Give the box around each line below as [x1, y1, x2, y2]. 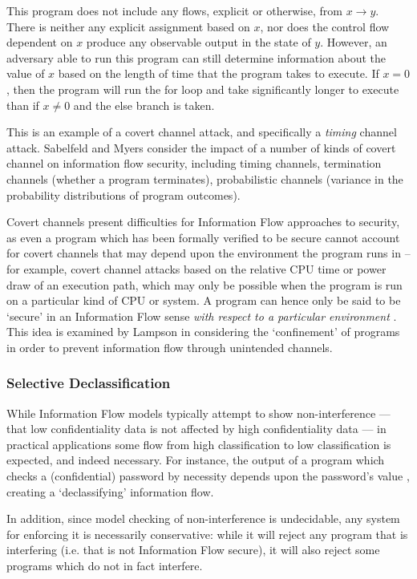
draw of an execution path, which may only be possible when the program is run [6, 276, 403, 293]
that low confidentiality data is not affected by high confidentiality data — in [6, 420, 387, 437]
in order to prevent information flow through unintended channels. [6, 338, 333, 355]
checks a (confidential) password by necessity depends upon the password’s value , [6, 468, 410, 484]
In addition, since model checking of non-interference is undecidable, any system [6, 510, 400, 527]
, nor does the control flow [260, 18, 390, 34]
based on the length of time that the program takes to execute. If [58, 65, 379, 82]
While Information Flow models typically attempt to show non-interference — [6, 404, 391, 421]
